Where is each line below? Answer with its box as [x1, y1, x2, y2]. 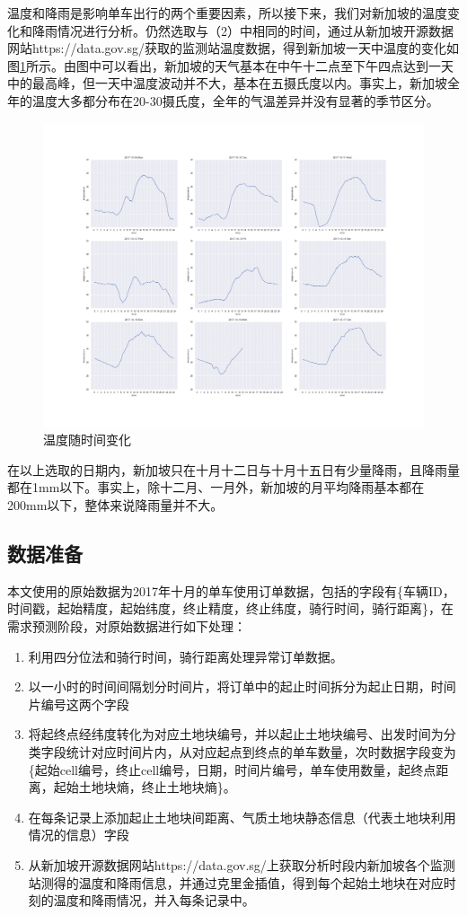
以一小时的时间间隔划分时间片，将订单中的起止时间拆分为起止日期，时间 [28, 677, 456, 696]
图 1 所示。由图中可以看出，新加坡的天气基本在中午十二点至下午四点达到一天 [7, 56, 454, 75]
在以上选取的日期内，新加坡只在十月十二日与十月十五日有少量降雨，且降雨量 [7, 460, 460, 479]
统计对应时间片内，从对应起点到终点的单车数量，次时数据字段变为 [66, 743, 456, 761]
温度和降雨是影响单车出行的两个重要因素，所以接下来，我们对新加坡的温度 [7, 4, 447, 22]
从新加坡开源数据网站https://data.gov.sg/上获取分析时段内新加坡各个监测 [28, 855, 455, 874]
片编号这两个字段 [28, 694, 129, 713]
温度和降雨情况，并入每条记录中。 [53, 891, 255, 910]
